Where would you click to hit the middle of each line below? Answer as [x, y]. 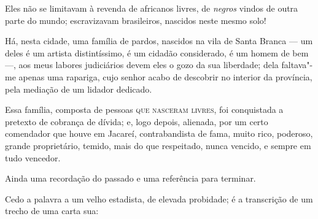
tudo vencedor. [33, 157]
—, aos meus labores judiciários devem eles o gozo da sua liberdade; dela [142, 65]
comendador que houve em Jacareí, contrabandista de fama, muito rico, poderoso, [159, 133]
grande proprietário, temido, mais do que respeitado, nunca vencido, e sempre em [158, 145]
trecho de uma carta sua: [52, 211]
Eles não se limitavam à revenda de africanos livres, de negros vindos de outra [152, 8]
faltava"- [297, 65]
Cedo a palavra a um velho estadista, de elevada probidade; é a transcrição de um [159, 198]
